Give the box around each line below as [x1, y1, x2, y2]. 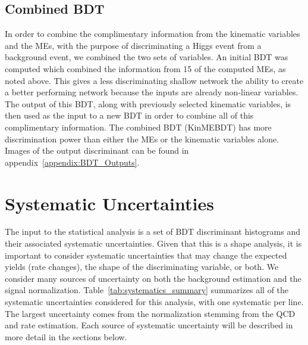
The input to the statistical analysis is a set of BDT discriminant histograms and [5, 225, 300, 238]
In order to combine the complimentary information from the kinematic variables [5, 27, 300, 40]
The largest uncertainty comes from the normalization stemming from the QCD [5, 307, 296, 319]
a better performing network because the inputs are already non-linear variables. [5, 86, 298, 98]
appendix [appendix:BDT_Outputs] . [5, 156, 140, 168]
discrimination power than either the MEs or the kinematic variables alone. [5, 132, 279, 145]
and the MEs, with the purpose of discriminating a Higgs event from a [5, 39, 262, 51]
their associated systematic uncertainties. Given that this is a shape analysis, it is [5, 237, 302, 250]
